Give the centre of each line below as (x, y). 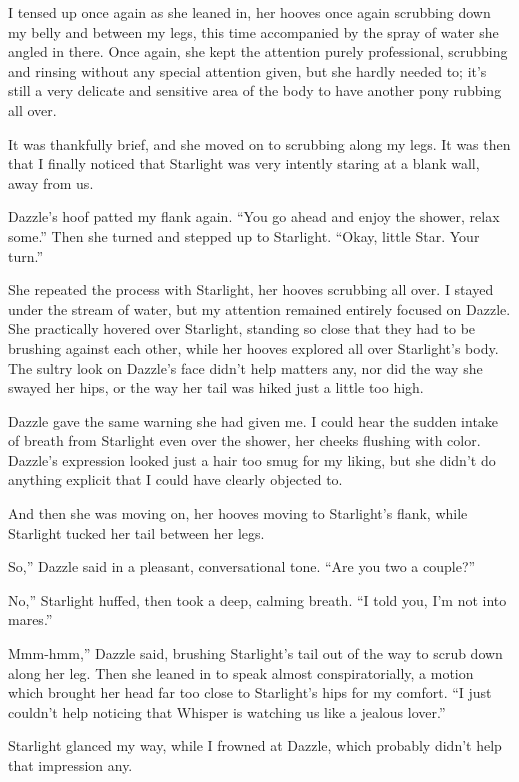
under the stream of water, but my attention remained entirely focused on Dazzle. (259, 308)
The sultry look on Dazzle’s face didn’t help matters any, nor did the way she (245, 367)
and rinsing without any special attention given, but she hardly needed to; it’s (247, 70)
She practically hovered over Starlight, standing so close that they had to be (242, 328)
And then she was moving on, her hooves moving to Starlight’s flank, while (238, 513)
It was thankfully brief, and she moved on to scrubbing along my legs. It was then (259, 143)
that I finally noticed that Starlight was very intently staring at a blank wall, (244, 163)
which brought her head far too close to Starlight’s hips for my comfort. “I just (250, 692)
